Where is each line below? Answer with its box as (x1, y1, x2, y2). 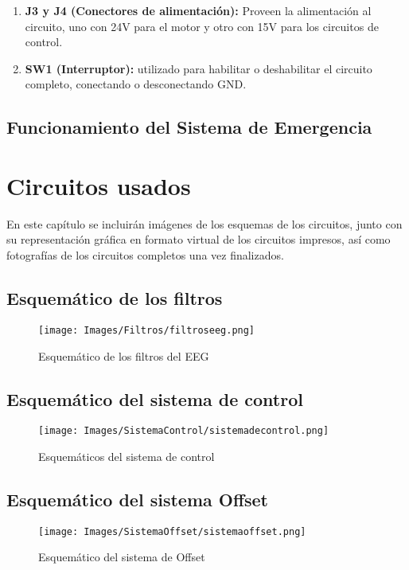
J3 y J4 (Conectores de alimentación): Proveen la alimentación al (25, 2, 372, 18)
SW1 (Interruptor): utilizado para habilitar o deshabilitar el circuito (25, 60, 372, 76)
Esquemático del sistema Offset (6, 486, 269, 511)
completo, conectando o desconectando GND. (25, 76, 247, 92)
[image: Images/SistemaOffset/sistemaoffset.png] (38, 525, 306, 537)
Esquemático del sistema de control (6, 386, 303, 411)
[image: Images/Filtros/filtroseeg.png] (38, 324, 255, 336)
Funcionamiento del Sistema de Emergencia (6, 115, 372, 139)
